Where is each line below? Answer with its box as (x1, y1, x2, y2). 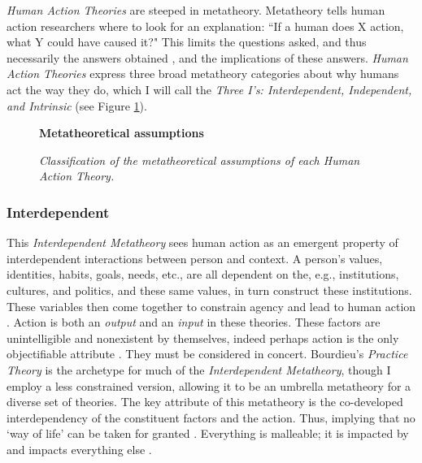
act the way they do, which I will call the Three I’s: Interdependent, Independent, (7, 80, 412, 97)
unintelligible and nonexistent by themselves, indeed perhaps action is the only (7, 329, 399, 346)
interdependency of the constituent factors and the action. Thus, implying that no (7, 409, 415, 426)
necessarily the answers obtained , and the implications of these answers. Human (7, 49, 408, 66)
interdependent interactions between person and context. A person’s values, (7, 249, 383, 266)
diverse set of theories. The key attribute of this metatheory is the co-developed (7, 393, 403, 410)
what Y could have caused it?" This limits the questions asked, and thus (7, 33, 367, 50)
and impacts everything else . (7, 440, 152, 457)
